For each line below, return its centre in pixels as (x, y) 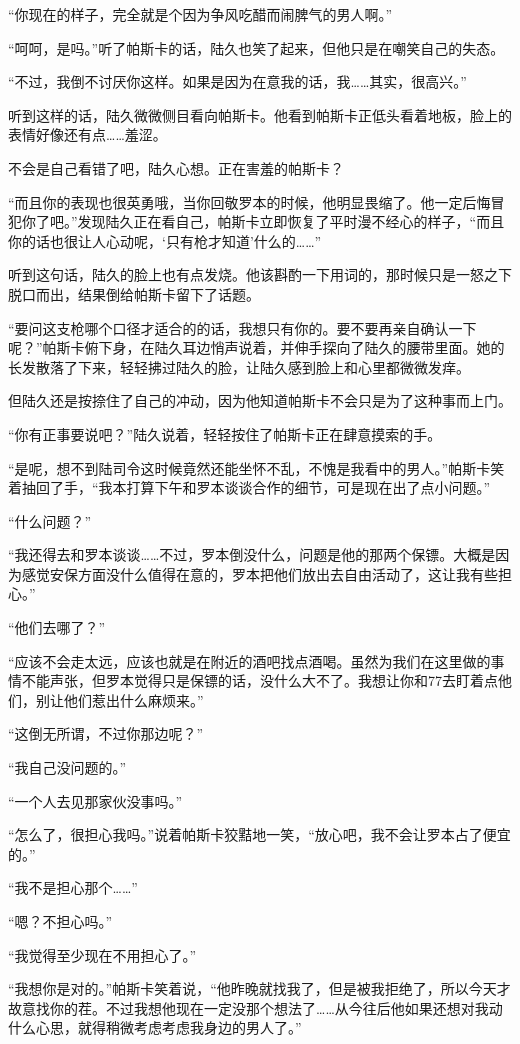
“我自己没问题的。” (67, 767)
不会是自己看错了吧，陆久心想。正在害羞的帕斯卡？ (176, 167)
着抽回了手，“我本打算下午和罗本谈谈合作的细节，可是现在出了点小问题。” (249, 487)
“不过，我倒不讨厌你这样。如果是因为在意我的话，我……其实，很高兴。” (237, 81)
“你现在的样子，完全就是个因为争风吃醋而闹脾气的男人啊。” (200, 14)
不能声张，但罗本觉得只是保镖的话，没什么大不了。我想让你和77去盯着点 (259, 680)
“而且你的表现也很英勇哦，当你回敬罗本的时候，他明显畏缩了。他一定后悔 (249, 201)
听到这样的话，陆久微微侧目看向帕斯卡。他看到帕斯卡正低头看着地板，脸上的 (260, 114)
